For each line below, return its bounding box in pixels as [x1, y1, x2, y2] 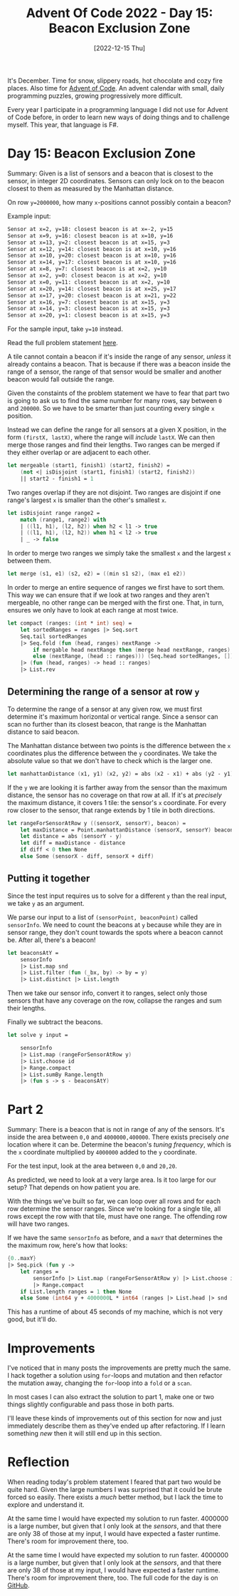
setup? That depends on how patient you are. [7, 1183, 141, 1192]
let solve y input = [7, 1032, 69, 1039]
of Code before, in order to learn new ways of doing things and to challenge [7, 113, 230, 121]
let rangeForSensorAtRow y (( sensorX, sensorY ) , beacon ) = [7, 819, 186, 827]
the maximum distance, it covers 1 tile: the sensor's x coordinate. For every [7, 798, 226, 807]
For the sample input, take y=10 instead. [7, 324, 123, 333]
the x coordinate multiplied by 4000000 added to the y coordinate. [7, 1148, 197, 1157]
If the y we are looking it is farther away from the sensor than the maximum [7, 783, 228, 792]
